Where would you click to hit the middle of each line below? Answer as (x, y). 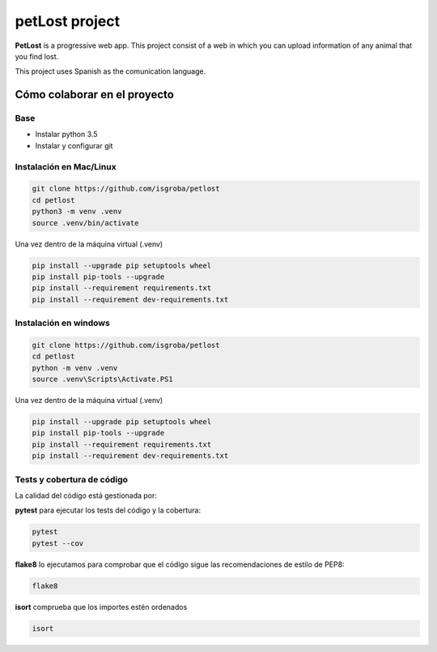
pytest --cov (58, 543)
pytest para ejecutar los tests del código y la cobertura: (108, 510)
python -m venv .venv (75, 368)
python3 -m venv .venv (77, 212)
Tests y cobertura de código (72, 479)
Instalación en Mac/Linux (66, 166)
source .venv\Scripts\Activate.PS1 (102, 380)
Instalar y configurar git (74, 145)
